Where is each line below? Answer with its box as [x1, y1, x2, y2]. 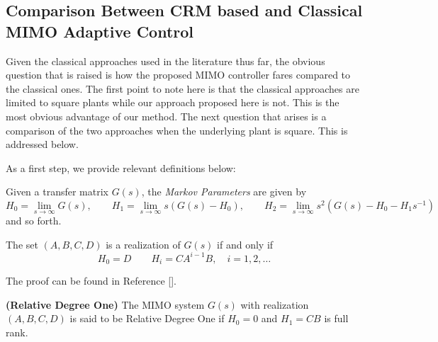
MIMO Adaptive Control [6, 20, 194, 42]
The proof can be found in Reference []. [6, 273, 177, 288]
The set [6, 236, 38, 251]
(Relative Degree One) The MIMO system [6, 297, 205, 312]
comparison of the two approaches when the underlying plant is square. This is [6, 122, 348, 137]
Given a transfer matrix [6, 184, 108, 199]
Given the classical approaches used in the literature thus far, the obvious [6, 53, 325, 68]
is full [324, 311, 349, 326]
